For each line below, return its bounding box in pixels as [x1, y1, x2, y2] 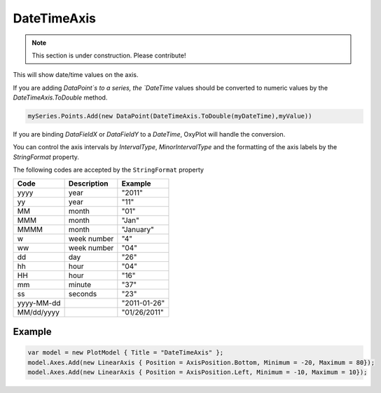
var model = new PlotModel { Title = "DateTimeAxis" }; [27, 349, 224, 357]
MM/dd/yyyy [17, 307, 60, 317]
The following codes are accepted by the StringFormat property [13, 165, 205, 174]
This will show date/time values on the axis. [13, 71, 139, 79]
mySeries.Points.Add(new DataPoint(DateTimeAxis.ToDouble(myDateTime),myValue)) [27, 112, 312, 120]
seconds [68, 289, 97, 298]
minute [68, 280, 91, 289]
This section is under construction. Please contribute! [32, 51, 186, 60]
